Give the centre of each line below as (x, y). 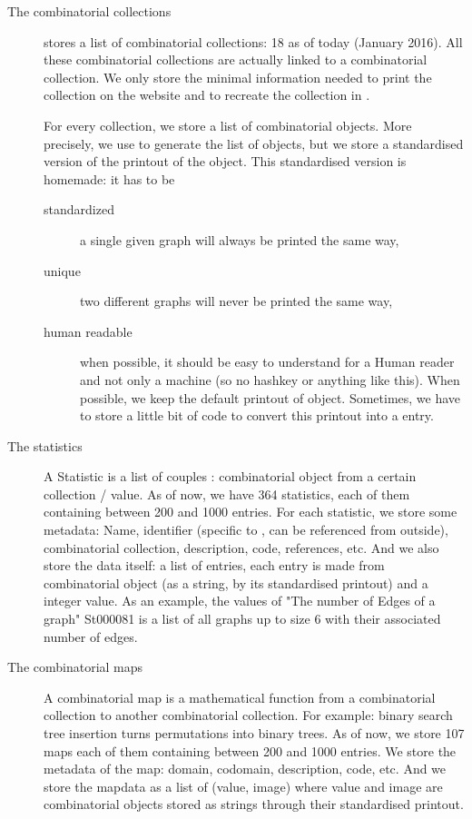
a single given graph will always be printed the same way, (240, 239)
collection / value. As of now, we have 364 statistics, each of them (227, 493)
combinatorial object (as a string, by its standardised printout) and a (236, 582)
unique (62, 270)
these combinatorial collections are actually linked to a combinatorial (236, 59)
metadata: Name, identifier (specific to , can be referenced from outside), (246, 530)
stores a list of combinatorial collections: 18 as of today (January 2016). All (253, 41)
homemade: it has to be (109, 178)
